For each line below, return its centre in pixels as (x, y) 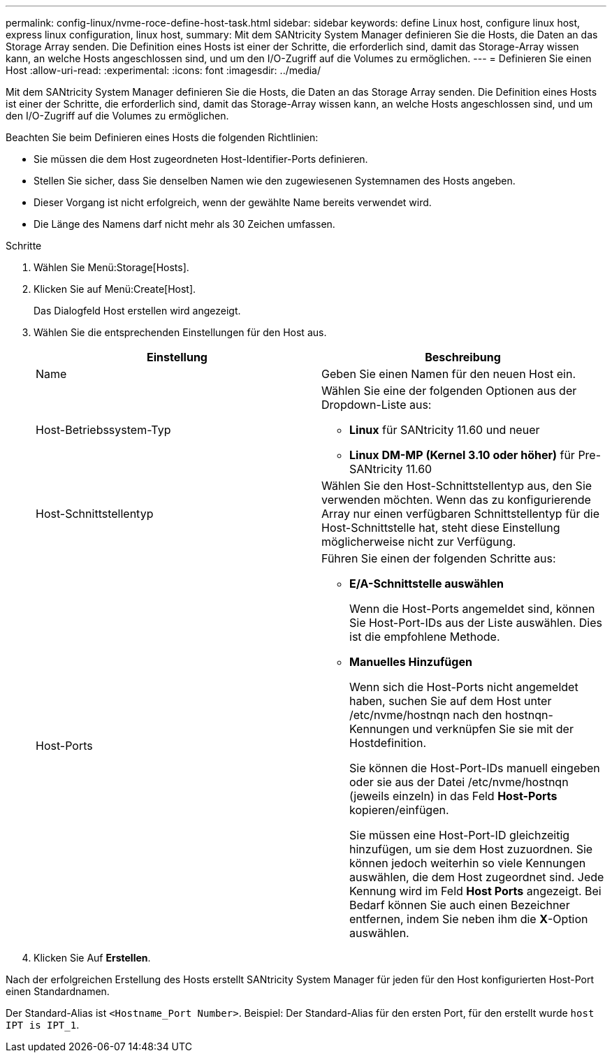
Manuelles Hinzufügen (411, 662)
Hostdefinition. (388, 743)
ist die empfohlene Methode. (425, 637)
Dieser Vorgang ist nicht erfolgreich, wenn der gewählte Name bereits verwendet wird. (233, 202)
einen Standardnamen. (58, 991)
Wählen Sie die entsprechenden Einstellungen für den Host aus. (180, 332)
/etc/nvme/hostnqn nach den (426, 715)
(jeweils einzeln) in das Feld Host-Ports (453, 796)
